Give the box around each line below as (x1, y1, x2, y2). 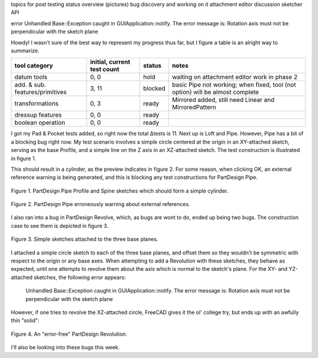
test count (90, 65, 120, 74)
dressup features (14, 111, 62, 119)
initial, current (90, 58, 131, 66)
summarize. (11, 47, 39, 54)
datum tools (14, 73, 48, 81)
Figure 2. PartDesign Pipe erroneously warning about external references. (11, 201, 191, 208)
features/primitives (14, 88, 67, 97)
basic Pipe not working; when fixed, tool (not (171, 81, 296, 89)
